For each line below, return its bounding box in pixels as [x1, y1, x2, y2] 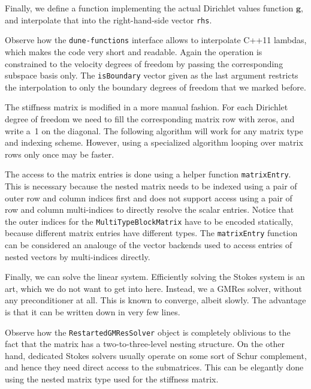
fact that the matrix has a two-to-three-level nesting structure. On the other [5, 337, 285, 350]
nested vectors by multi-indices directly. [5, 250, 150, 263]
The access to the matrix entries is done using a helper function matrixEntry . [5, 168, 291, 180]
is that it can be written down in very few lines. [5, 306, 180, 318]
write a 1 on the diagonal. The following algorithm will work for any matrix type [5, 124, 303, 137]
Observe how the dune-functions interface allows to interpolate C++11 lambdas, [5, 34, 307, 46]
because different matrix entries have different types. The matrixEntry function [5, 227, 298, 239]
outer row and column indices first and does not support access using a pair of [5, 191, 292, 204]
